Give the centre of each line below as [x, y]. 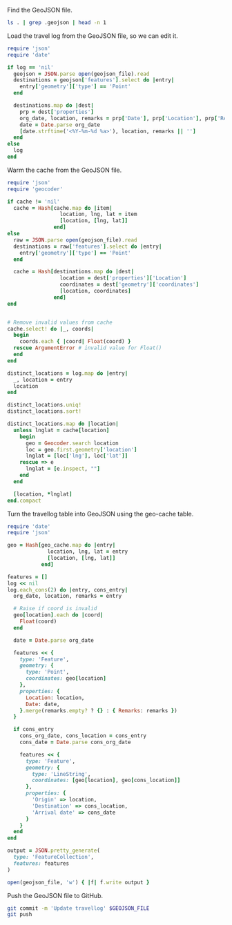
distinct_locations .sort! [44, 411]
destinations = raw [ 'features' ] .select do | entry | [88, 246]
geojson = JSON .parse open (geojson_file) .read [81, 74]
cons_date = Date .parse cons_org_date [75, 742]
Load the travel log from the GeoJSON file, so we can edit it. [93, 36]
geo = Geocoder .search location [72, 443]
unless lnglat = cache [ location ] [61, 430]
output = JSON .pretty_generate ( [54, 851]
